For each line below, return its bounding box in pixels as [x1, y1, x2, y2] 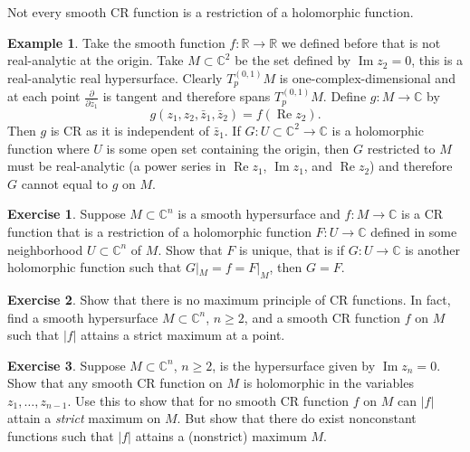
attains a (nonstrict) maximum [135, 427, 307, 446]
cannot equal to [21, 174, 108, 193]
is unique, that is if [238, 240, 344, 259]
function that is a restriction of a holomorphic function [7, 221, 312, 240]
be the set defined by [235, 51, 351, 70]
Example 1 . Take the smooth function [7, 33, 225, 52]
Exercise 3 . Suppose [7, 355, 126, 374]
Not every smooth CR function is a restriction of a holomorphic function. [7, 3, 414, 21]
